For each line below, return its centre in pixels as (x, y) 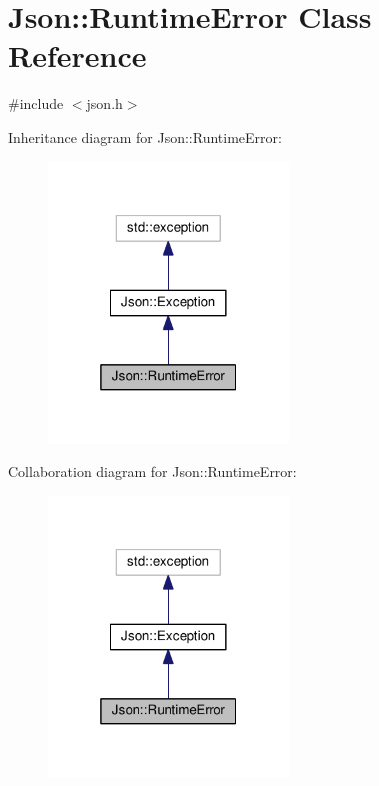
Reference (77, 55)
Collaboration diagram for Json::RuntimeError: (152, 471)
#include (36, 103)
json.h (104, 103)
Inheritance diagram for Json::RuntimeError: (145, 136)
